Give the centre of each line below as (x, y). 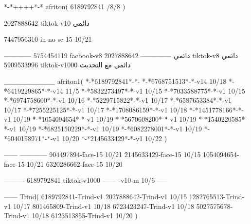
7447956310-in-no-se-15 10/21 (48, 39)
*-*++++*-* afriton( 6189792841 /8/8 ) (65, 6)
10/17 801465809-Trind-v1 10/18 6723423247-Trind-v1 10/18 (104, 206)
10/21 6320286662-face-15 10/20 (75, 164)
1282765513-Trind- (217, 196)
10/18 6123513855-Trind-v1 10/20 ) (85, 216)
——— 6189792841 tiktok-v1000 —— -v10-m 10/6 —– (86, 180)
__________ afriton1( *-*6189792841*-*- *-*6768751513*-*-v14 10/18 (115, 81)
